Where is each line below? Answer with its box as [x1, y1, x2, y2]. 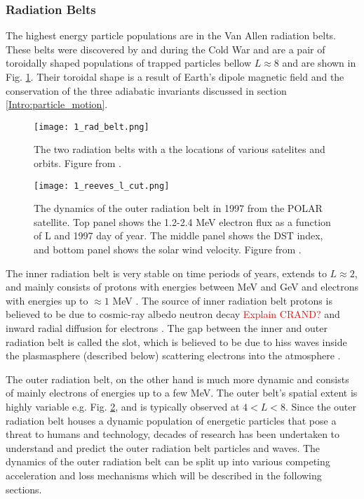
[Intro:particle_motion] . [6, 97, 108, 112]
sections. [6, 481, 42, 496]
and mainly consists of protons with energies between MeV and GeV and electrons [6, 279, 359, 294]
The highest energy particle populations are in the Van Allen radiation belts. [6, 28, 336, 43]
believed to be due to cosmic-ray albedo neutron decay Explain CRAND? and [6, 307, 340, 321]
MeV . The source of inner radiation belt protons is [112, 293, 332, 307]
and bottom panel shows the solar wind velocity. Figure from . [34, 242, 302, 257]
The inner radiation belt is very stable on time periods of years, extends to [6, 265, 327, 280]
